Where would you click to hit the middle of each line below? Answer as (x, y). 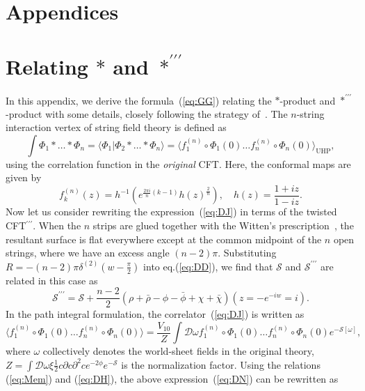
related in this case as (52, 280)
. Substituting (247, 253)
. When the (57, 225)
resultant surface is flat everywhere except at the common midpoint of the (164, 239)
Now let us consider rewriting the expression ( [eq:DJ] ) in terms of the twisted (171, 212)
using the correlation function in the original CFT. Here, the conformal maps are (178, 163)
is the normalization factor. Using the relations (221, 364)
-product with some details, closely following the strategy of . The (147, 113)
